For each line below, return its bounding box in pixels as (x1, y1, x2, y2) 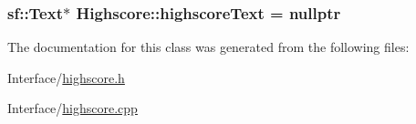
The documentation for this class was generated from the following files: (7, 37, 410, 57)
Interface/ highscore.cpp (7, 98, 138, 118)
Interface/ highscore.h (7, 67, 125, 87)
